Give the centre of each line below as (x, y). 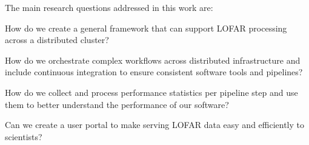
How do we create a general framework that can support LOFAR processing (146, 28)
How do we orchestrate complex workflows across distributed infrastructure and (153, 60)
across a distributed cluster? (57, 40)
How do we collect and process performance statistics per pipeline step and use (151, 92)
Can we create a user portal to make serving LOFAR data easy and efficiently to (155, 125)
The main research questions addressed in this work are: (109, 7)
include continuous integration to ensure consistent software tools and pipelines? (154, 72)
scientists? (24, 136)
